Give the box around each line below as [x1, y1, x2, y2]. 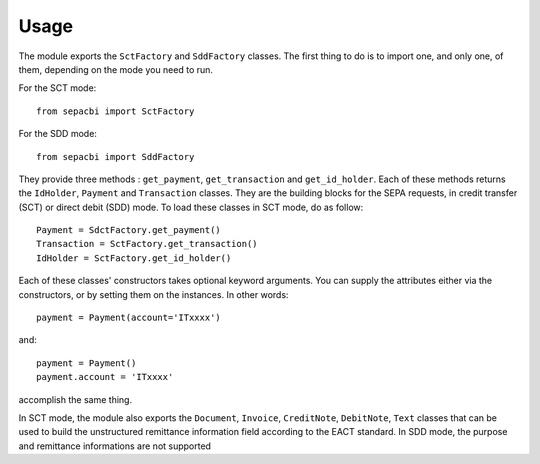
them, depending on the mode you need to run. [18, 63, 214, 75]
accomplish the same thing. [18, 393, 133, 405]
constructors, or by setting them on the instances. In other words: [18, 288, 289, 300]
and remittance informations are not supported [18, 440, 212, 452]
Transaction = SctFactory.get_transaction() [36, 238, 259, 250]
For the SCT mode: [18, 82, 97, 94]
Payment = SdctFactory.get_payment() [36, 225, 222, 236]
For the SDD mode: [18, 128, 97, 140]
